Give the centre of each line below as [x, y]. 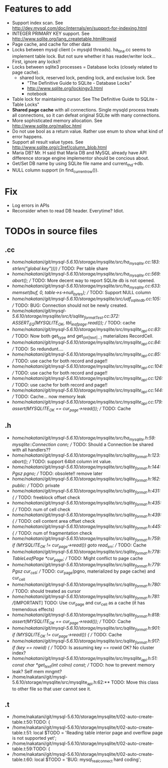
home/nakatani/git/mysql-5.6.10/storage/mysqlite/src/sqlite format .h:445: [87, 527]
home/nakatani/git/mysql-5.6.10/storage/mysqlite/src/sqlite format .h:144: [86, 468]
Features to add [38, 9]
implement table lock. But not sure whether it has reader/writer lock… [84, 56]
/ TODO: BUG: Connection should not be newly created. [70, 305]
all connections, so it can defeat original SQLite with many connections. [86, 115]
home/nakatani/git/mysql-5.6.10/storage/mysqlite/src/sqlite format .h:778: [87, 552]
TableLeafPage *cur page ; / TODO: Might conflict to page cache [77, 559]
